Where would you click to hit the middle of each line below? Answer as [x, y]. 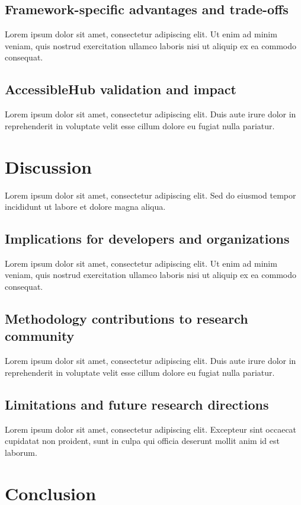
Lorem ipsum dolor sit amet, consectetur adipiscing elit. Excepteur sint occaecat [151, 429]
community [40, 336]
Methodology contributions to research [127, 319]
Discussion [48, 166]
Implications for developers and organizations [147, 239]
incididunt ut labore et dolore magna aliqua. [85, 207]
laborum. [21, 452]
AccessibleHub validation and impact [121, 89]
